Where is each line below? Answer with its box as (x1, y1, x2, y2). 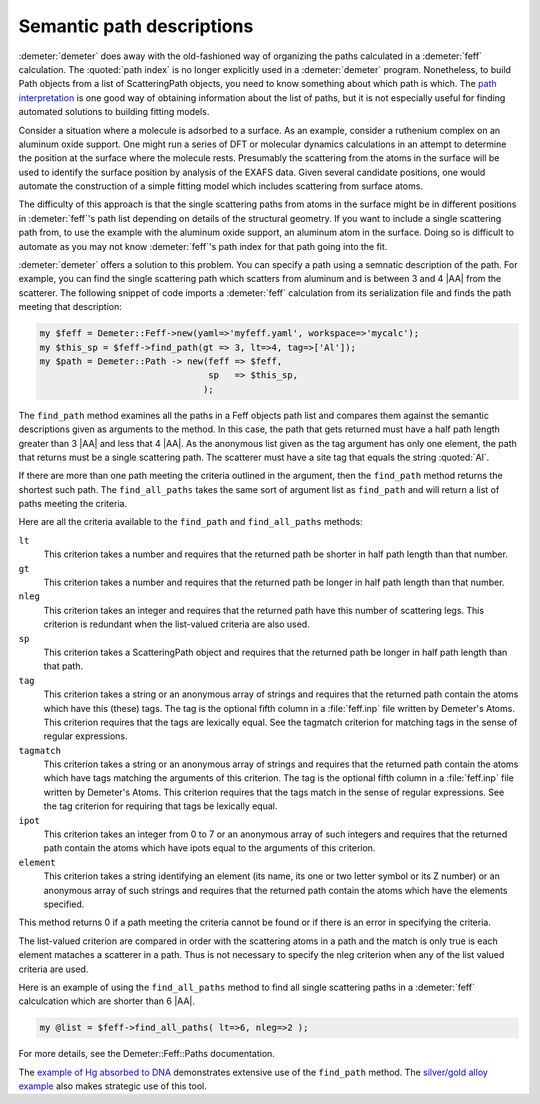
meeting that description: (18, 301, 122, 313)
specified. (43, 898, 85, 910)
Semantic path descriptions (18, 15, 254, 37)
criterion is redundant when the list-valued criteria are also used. (43, 618, 310, 630)
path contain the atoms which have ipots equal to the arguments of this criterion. (43, 842, 376, 854)
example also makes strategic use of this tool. (18, 1080, 207, 1092)
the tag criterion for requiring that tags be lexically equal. (43, 800, 278, 812)
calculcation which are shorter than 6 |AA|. (18, 995, 195, 1007)
